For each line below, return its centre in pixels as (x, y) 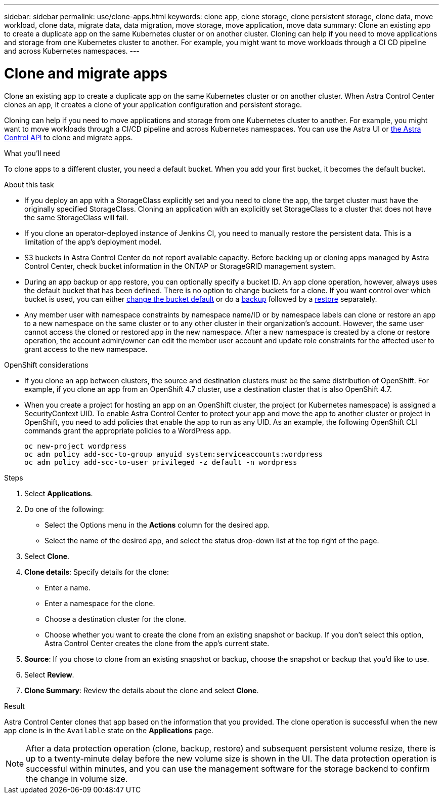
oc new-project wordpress (76, 446)
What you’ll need (32, 153)
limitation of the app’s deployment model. (93, 242)
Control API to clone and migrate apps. (69, 137)
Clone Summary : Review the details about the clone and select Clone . (142, 690)
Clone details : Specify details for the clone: (97, 572)
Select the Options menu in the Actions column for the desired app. (157, 525)
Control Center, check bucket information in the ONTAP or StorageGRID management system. (180, 266)
